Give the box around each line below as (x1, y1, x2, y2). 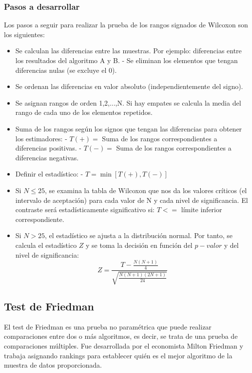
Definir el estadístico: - (15, 169, 83, 179)
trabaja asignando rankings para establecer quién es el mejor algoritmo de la (4, 350, 233, 360)
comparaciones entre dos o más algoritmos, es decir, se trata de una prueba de (4, 331, 238, 341)
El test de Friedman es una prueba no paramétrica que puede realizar (4, 321, 212, 331)
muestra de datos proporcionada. (4, 360, 102, 370)
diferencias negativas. (15, 152, 79, 162)
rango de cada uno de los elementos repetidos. (15, 107, 153, 117)
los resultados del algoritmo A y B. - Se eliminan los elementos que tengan (15, 55, 238, 65)
